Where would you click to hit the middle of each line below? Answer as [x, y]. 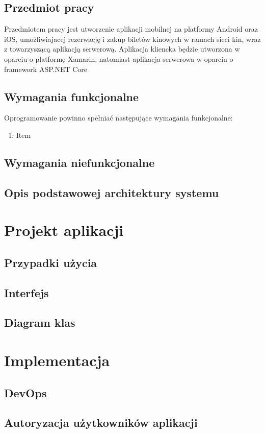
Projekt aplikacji [64, 230]
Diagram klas [40, 322]
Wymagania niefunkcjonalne [79, 162]
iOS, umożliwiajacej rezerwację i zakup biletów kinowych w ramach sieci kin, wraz [132, 39]
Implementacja [57, 360]
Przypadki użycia [51, 262]
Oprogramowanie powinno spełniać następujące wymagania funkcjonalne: [118, 118]
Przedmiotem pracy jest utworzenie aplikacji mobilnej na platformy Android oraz [131, 29]
